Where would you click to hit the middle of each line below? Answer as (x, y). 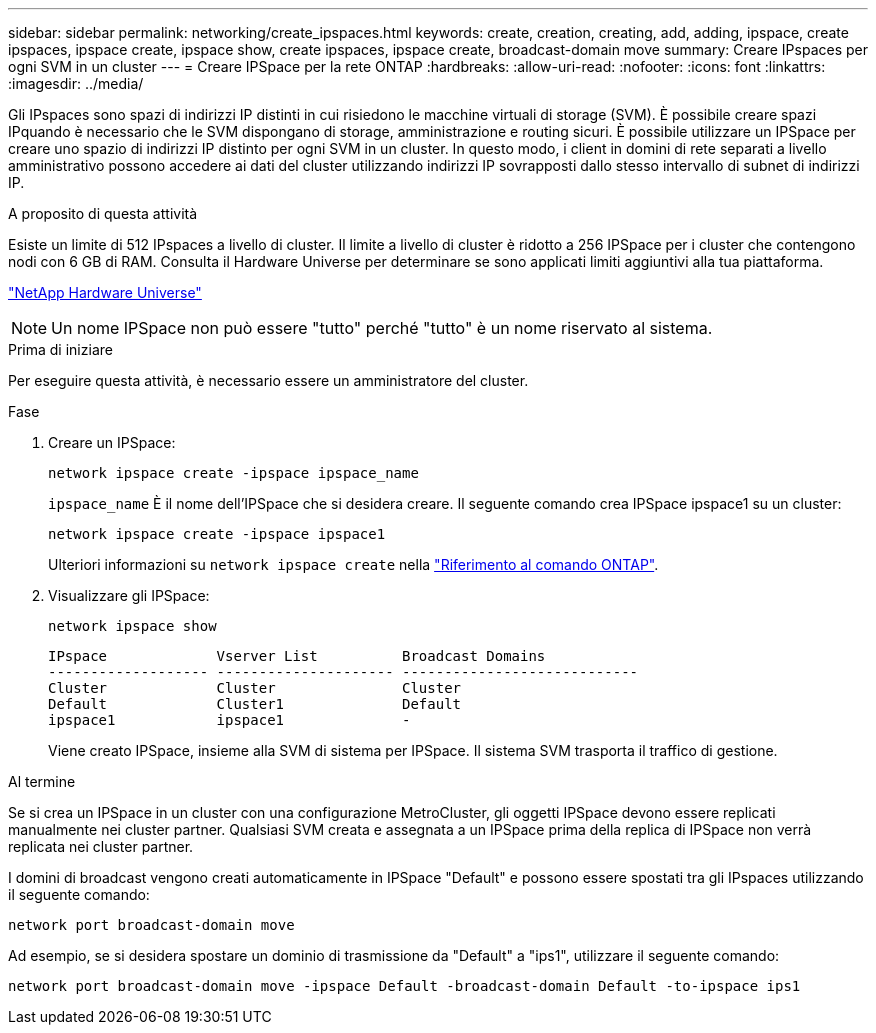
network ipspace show (132, 626)
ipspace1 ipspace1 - (229, 720)
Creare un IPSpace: (112, 442)
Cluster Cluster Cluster (255, 688)
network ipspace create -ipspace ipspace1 (217, 534)
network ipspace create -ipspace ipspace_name (233, 473)
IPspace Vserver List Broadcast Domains (297, 656)
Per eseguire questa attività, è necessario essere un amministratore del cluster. (268, 380)
